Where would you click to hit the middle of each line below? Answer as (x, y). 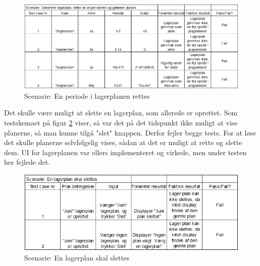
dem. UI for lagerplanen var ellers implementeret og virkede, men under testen (125, 152)
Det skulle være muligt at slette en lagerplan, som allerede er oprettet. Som (121, 113)
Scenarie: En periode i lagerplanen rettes (87, 95)
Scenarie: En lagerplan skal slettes (77, 257)
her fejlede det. (27, 162)
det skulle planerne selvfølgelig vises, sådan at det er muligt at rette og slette (123, 142)
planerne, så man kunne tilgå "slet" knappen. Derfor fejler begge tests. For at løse (130, 132)
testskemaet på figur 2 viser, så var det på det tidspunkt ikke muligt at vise (121, 122)
